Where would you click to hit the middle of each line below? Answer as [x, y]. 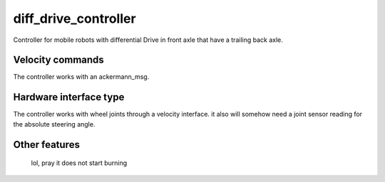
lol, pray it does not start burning [79, 163]
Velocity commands [59, 60]
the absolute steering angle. [54, 124]
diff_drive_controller [75, 18]
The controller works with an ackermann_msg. [81, 77]
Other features [46, 145]
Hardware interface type [69, 97]
